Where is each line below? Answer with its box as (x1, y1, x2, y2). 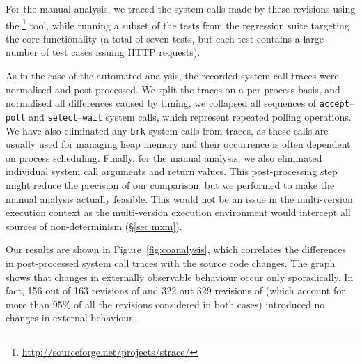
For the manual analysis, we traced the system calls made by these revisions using (6, 1, 356, 15)
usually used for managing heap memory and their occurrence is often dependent (6, 137, 351, 151)
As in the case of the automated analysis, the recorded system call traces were (6, 68, 339, 83)
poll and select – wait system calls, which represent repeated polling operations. (6, 109, 352, 123)
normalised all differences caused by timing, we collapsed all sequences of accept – (6, 96, 354, 110)
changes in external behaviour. (6, 310, 136, 325)
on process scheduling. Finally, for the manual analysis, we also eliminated (6, 150, 322, 165)
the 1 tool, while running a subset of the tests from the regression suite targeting (6, 15, 349, 32)
